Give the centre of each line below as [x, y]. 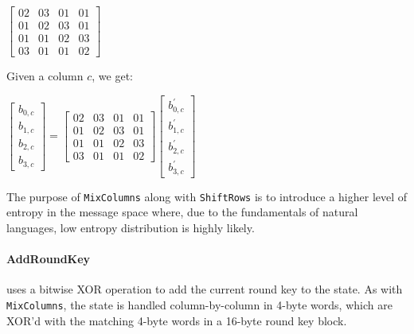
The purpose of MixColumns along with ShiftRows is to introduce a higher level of [207, 196]
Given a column [45, 76]
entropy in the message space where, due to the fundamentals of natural [182, 212]
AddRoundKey [49, 259]
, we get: [112, 76]
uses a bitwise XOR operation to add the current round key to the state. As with [205, 289]
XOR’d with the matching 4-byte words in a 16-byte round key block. [177, 320]
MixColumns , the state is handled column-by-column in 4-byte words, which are [199, 304]
